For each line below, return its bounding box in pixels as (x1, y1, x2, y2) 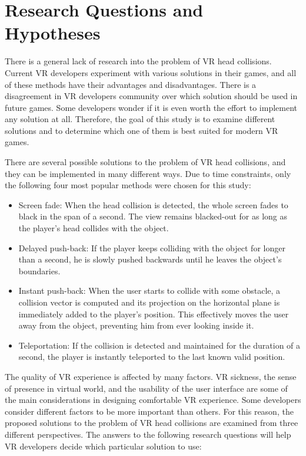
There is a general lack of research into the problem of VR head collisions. (5, 55, 272, 67)
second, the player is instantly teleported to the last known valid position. (18, 350, 285, 363)
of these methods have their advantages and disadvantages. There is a (5, 78, 257, 90)
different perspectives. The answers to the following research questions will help (5, 428, 291, 440)
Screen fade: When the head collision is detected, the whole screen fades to (18, 198, 288, 211)
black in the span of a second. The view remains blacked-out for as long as (18, 210, 287, 222)
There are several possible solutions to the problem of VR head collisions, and (5, 156, 286, 168)
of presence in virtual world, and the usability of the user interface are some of (5, 382, 288, 394)
